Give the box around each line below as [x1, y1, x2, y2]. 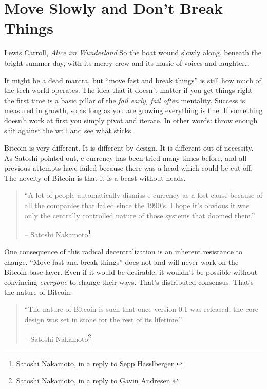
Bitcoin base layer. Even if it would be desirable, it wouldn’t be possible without [4, 266, 258, 277]
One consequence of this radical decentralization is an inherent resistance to [4, 246, 243, 257]
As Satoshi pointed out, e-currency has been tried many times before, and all [4, 152, 247, 163]
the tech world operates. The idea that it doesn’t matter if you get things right [4, 85, 253, 96]
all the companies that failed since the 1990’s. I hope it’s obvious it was [24, 200, 250, 211]
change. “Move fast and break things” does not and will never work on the [4, 256, 239, 267]
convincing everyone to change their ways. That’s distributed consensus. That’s [4, 276, 254, 287]
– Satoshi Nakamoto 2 [24, 331, 91, 344]
